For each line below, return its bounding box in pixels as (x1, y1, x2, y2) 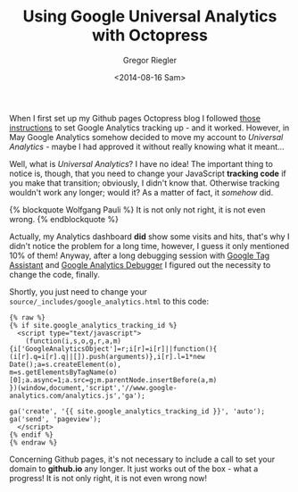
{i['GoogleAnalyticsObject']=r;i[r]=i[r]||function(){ (9, 344, 218, 354)
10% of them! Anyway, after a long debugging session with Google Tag (9, 250, 270, 261)
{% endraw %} (9, 438, 58, 447)
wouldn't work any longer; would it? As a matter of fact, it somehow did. (9, 187, 274, 197)
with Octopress (92, 25, 208, 46)
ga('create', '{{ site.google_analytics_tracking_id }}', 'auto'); (9, 406, 266, 416)
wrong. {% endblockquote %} (9, 213, 119, 224)
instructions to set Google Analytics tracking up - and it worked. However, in (9, 122, 290, 133)
